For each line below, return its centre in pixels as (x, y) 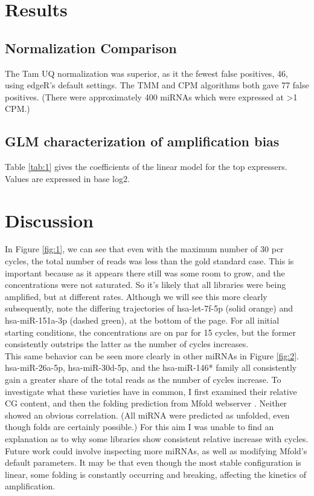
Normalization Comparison (91, 47)
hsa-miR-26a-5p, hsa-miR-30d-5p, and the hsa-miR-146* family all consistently (151, 367)
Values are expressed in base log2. (67, 178)
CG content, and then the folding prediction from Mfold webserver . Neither (146, 403)
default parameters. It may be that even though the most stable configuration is (153, 462)
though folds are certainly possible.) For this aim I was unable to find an (139, 427)
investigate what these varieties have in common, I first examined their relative (151, 391)
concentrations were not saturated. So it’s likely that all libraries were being (146, 285)
